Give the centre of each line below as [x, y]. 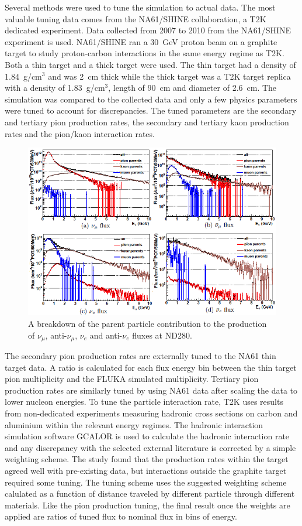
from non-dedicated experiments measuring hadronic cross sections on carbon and [151, 413]
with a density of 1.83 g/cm [55, 88]
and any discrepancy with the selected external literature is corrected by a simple [150, 447]
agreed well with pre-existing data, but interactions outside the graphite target [146, 470]
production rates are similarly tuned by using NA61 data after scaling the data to [151, 390]
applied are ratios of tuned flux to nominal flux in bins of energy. [121, 516]
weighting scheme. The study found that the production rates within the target [147, 459]
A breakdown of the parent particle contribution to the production [147, 323]
